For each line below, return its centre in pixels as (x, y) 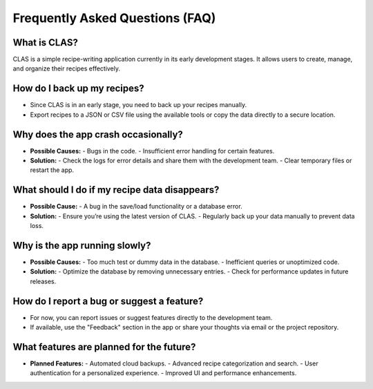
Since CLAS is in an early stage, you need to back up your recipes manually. (138, 105)
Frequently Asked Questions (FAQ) (114, 18)
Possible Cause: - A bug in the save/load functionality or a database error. (136, 207)
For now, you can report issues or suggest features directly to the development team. (151, 317)
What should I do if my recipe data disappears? (116, 190)
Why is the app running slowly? (82, 245)
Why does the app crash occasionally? (98, 134)
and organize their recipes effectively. (67, 68)
